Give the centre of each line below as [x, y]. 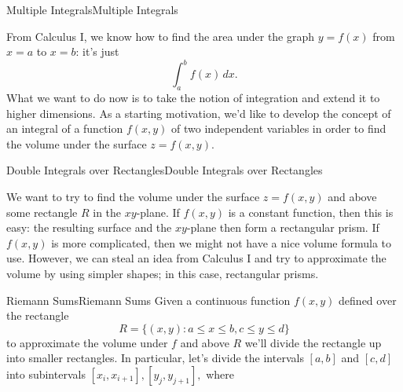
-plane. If [158, 212]
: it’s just [97, 51]
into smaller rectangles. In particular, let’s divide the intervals [155, 358]
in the [107, 212]
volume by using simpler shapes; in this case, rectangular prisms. [163, 274]
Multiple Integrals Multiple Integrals [92, 9]
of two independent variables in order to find [279, 128]
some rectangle [42, 212]
